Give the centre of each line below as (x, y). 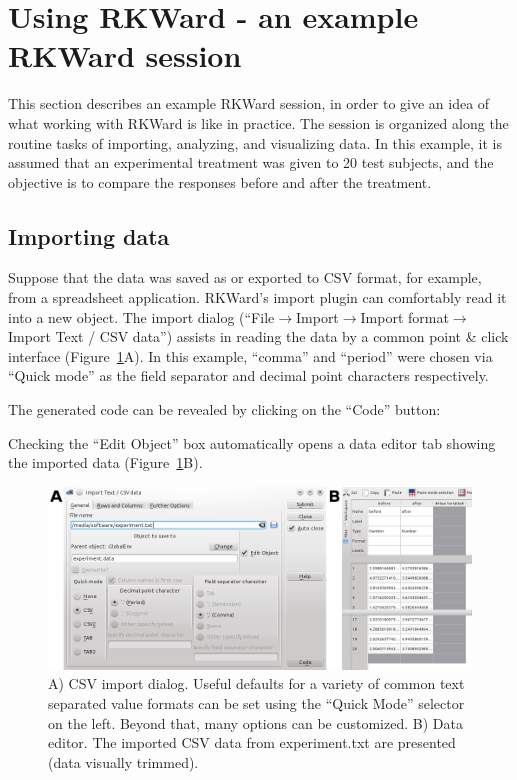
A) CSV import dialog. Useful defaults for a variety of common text (256, 683)
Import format (404, 316)
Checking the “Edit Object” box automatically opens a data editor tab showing (252, 442)
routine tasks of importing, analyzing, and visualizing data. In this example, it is (255, 142)
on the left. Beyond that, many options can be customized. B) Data (255, 722)
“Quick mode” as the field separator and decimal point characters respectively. (248, 375)
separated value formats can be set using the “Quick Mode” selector (256, 702)
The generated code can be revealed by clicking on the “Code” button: (224, 409)
